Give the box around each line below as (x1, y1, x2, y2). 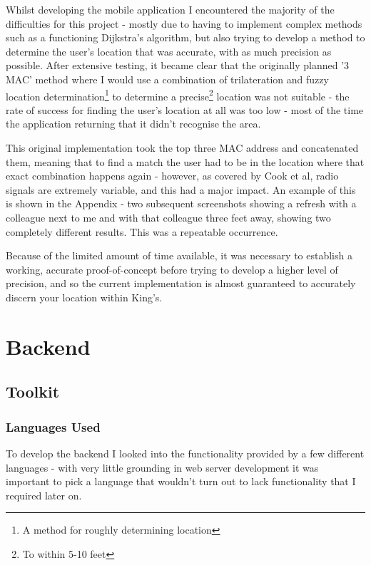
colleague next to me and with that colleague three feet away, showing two (6, 209, 331, 224)
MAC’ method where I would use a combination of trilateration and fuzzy (6, 71, 329, 86)
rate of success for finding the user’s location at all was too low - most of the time (6, 102, 364, 117)
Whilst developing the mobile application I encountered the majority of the (6, 2, 335, 16)
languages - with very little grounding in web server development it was (6, 460, 319, 475)
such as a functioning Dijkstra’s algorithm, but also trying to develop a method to (6, 30, 365, 45)
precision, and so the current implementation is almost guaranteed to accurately (6, 276, 356, 291)
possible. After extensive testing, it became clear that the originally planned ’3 (6, 58, 350, 73)
